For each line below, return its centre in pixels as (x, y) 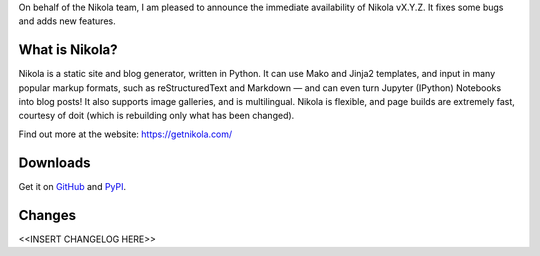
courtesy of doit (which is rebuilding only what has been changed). (156, 116)
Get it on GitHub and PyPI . (72, 186)
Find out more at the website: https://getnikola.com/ (125, 134)
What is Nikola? (68, 50)
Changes (47, 215)
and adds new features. (67, 21)
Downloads (54, 162)
